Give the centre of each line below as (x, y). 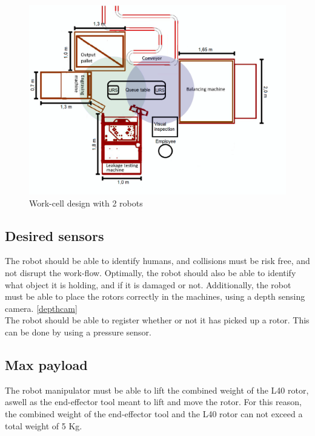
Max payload (46, 364)
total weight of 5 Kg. (44, 425)
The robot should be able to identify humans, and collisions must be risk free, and (157, 261)
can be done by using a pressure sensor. (78, 332)
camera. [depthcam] (41, 308)
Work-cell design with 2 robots (86, 203)
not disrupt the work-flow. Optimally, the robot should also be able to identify (151, 273)
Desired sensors (55, 235)
